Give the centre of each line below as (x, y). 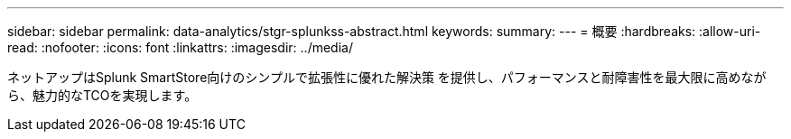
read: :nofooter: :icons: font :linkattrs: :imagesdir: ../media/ (180, 47)
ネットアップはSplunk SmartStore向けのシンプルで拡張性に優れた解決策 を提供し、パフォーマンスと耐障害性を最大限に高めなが (387, 77)
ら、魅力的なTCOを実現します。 (102, 95)
